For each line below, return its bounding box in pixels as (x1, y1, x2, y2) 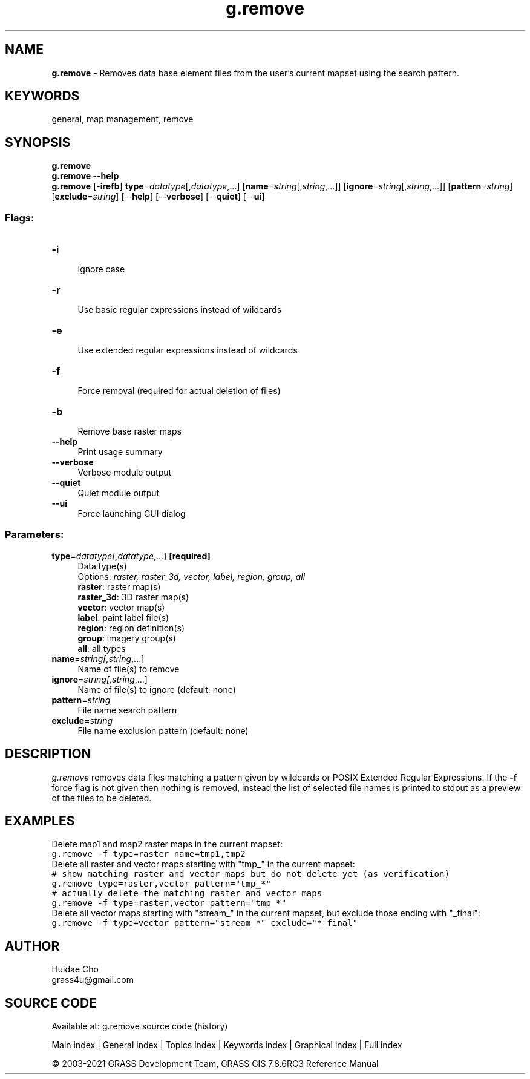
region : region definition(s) (77, 622, 185, 633)
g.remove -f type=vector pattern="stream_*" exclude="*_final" (51, 918, 358, 928)
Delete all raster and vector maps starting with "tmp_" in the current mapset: (51, 859, 355, 870)
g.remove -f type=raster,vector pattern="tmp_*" (51, 898, 287, 908)
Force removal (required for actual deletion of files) (77, 385, 281, 396)
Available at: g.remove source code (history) (51, 1021, 228, 1032)
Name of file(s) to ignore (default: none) (77, 684, 236, 695)
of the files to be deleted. (51, 792, 152, 803)
